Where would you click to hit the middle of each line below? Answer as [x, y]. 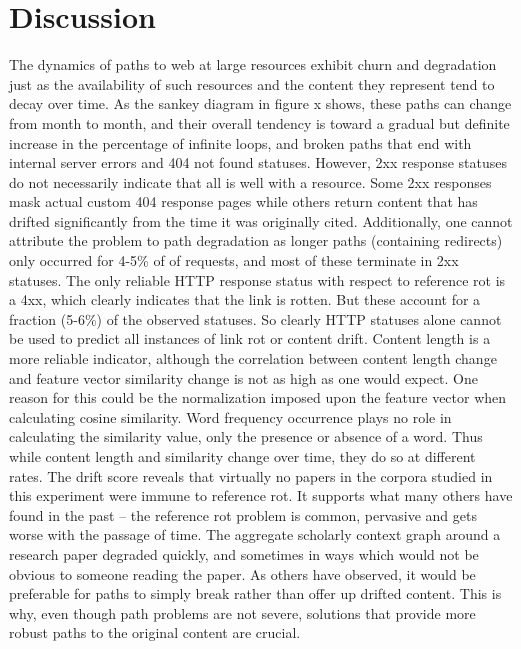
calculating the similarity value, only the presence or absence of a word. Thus [246, 436]
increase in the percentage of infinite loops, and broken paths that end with [240, 142]
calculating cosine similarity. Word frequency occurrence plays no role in [230, 416]
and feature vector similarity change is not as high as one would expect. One [244, 377]
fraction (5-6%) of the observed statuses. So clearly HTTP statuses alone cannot [255, 318]
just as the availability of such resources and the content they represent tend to [252, 83]
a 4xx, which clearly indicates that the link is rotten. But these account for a [245, 299]
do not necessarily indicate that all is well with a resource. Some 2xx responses [250, 181]
